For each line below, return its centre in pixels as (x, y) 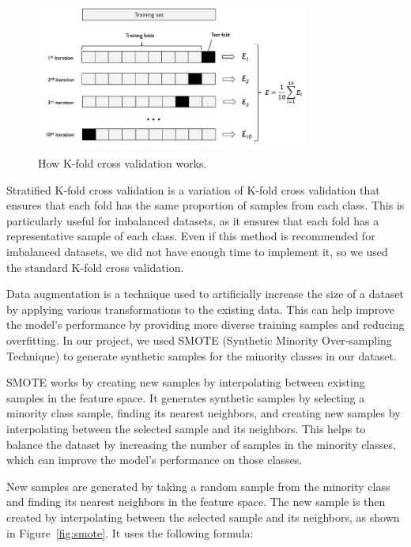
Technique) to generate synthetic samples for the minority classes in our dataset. (202, 355)
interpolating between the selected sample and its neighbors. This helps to (186, 429)
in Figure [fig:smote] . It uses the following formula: (130, 532)
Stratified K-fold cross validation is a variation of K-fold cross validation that (193, 189)
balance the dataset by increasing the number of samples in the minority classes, (201, 444)
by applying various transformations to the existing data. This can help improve (200, 309)
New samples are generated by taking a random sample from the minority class (198, 486)
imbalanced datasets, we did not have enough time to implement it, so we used (197, 252)
